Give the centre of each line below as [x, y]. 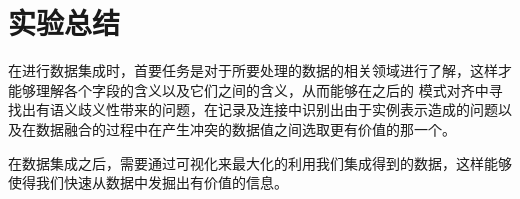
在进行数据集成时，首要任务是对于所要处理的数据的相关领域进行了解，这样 [253, 70]
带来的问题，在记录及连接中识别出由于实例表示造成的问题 [308, 109]
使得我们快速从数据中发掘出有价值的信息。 [148, 182]
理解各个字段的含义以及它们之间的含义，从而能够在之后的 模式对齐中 [262, 89]
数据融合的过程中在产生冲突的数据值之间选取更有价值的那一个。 [245, 128]
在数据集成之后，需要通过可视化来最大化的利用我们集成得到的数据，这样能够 [260, 162]
